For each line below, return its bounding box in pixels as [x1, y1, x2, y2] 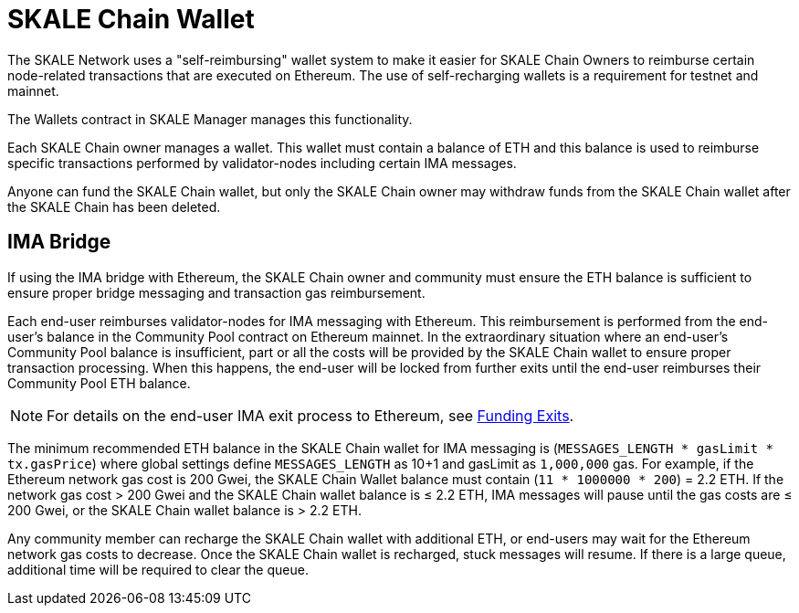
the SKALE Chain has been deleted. [7, 198, 221, 215]
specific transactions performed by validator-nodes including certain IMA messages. [7, 154, 517, 171]
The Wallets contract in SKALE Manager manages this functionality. [7, 111, 413, 127]
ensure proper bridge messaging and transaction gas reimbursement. [7, 284, 426, 301]
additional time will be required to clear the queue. [7, 561, 309, 577]
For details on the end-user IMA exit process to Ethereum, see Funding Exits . [47, 406, 574, 425]
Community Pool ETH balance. [7, 375, 191, 391]
